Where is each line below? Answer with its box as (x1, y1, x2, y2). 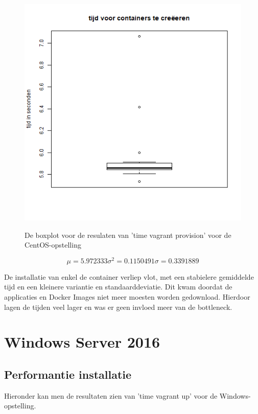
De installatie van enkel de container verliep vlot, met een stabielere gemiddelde (4, 271, 254, 282)
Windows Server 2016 (4, 331, 160, 352)
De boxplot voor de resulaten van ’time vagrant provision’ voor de (25, 229, 231, 240)
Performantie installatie (4, 367, 132, 382)
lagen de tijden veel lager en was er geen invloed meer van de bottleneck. (4, 301, 232, 312)
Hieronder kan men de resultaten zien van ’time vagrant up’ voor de (4, 390, 218, 401)
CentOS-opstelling (25, 239, 81, 250)
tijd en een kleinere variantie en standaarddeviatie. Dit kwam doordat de (4, 281, 232, 292)
